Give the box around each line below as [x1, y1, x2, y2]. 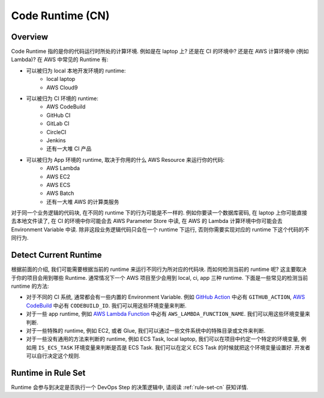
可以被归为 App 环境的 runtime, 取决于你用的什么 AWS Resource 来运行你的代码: [26, 156, 225, 163]
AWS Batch [46, 189, 74, 197]
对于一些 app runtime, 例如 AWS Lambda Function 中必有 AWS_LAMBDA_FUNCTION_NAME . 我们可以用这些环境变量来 [26, 310, 310, 318]
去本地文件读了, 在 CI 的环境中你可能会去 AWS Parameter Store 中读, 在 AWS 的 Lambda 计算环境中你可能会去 [11, 218, 283, 225]
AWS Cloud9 [46, 84, 78, 91]
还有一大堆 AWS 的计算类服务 [46, 198, 119, 205]
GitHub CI [46, 111, 71, 119]
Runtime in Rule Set [11, 367, 86, 378]
